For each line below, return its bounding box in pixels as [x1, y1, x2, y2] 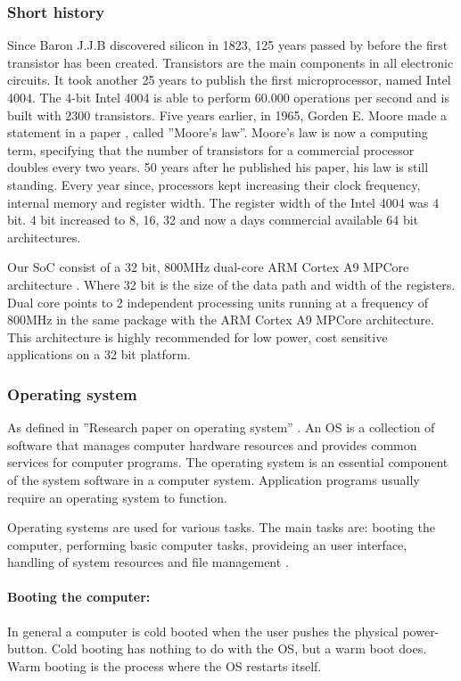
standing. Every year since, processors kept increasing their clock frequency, [7, 175, 421, 193]
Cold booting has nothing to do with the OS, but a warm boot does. [51, 639, 427, 658]
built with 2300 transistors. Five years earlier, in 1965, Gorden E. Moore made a [7, 105, 448, 124]
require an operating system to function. [7, 488, 227, 506]
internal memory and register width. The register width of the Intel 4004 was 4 [7, 193, 440, 211]
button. [7, 639, 48, 658]
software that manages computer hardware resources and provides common [7, 435, 417, 454]
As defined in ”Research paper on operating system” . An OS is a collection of [7, 418, 435, 437]
